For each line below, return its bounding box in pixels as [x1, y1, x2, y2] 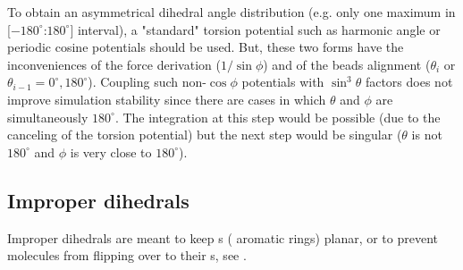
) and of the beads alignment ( [263, 55, 431, 73]
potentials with [241, 72, 324, 91]
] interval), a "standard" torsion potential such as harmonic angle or [70, 20, 441, 38]
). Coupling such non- [88, 72, 206, 91]
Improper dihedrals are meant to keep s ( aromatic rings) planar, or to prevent [7, 228, 439, 247]
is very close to [70, 142, 152, 161]
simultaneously [7, 107, 88, 126]
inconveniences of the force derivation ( [7, 55, 221, 73]
